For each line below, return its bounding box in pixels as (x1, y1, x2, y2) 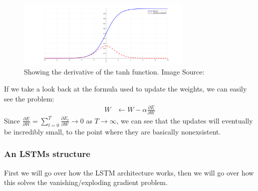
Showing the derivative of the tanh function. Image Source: (24, 66, 205, 77)
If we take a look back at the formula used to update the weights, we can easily (4, 83, 247, 93)
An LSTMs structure (4, 147, 90, 160)
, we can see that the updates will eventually (116, 115, 253, 125)
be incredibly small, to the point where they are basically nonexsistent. (4, 126, 221, 136)
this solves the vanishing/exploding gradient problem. (4, 177, 168, 187)
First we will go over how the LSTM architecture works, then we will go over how (4, 167, 254, 177)
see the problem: (4, 93, 54, 103)
